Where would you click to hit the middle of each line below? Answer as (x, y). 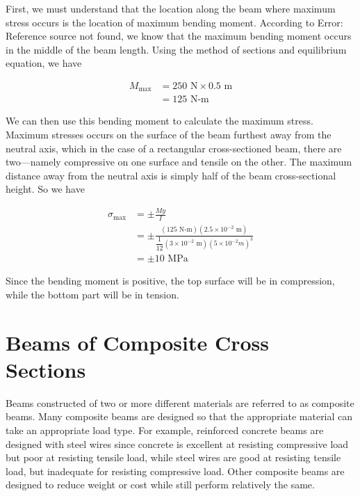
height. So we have (45, 189)
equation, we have (44, 63)
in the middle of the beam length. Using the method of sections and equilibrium (176, 49)
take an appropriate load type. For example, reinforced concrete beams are (165, 430)
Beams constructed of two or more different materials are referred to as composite (180, 402)
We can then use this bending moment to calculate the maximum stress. (159, 121)
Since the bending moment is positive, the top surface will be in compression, (170, 281)
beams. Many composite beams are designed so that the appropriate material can (179, 416)
